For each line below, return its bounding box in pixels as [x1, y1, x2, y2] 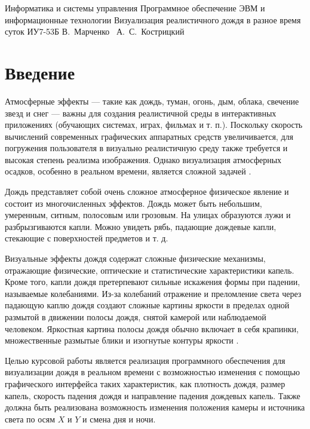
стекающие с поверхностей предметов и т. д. [5, 232, 168, 244]
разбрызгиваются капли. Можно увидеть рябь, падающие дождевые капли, [5, 220, 277, 232]
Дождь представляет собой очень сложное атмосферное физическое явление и [5, 185, 289, 198]
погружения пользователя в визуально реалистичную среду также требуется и [5, 142, 288, 154]
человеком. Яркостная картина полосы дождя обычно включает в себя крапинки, [5, 322, 299, 335]
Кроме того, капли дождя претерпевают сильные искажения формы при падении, [5, 275, 300, 288]
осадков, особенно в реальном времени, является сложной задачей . [5, 165, 251, 177]
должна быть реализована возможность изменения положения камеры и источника [5, 401, 305, 413]
